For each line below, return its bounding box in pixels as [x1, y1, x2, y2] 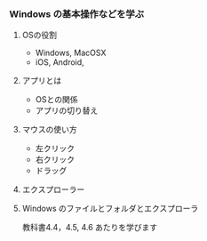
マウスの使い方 [21, 125, 77, 135]
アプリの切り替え [35, 105, 99, 116]
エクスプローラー [21, 184, 85, 195]
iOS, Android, [35, 57, 84, 68]
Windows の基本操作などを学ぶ [9, 7, 145, 20]
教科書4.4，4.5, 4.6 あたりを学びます [21, 222, 158, 233]
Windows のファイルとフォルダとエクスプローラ [21, 203, 199, 214]
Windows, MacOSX [35, 47, 107, 59]
